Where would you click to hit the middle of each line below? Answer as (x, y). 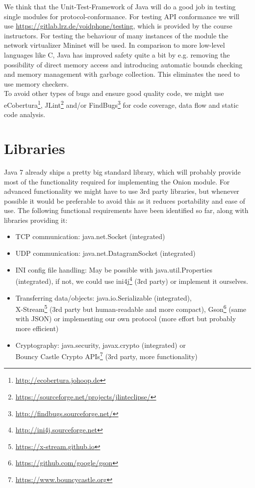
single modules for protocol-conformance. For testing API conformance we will (122, 16)
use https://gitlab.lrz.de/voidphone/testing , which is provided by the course (118, 26)
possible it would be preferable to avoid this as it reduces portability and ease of (125, 200)
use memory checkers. (37, 83)
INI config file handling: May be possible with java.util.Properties (114, 269)
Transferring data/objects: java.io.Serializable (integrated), (103, 297)
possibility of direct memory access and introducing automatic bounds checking (123, 64)
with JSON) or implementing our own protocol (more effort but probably (126, 319)
